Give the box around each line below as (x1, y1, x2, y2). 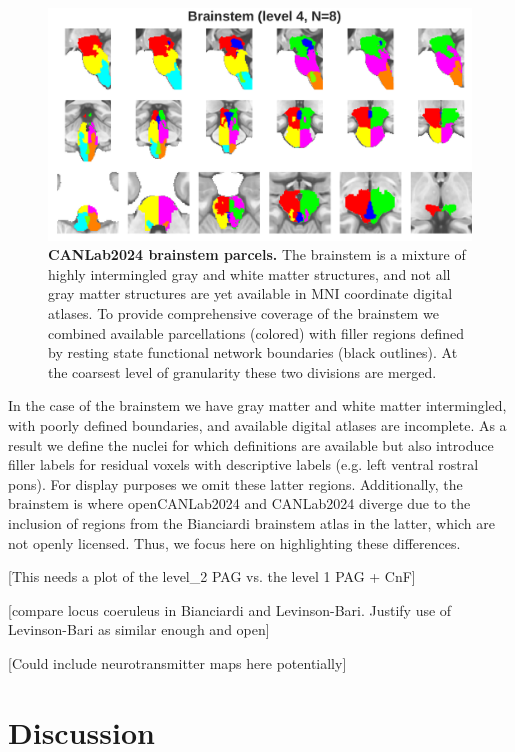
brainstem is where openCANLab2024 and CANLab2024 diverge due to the (8, 493, 471, 514)
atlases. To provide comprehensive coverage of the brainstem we (48, 303, 439, 324)
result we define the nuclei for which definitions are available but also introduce (8, 434, 494, 455)
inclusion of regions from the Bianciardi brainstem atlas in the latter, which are (8, 513, 495, 534)
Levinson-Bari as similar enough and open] (8, 619, 270, 640)
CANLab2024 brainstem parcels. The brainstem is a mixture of (48, 244, 466, 265)
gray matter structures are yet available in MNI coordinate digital (48, 283, 453, 304)
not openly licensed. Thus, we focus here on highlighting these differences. (8, 532, 461, 553)
